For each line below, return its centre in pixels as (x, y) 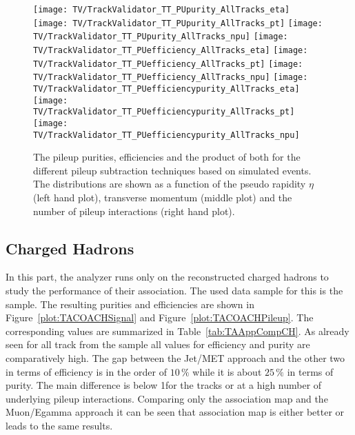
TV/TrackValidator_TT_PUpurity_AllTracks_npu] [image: (161, 37)
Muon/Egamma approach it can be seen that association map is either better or (175, 412)
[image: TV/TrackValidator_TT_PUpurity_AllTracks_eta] (162, 10)
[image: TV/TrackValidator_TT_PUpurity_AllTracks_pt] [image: (178, 23)
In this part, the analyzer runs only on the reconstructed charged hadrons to (167, 277)
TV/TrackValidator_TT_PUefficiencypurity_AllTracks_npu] (166, 135)
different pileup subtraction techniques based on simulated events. (172, 170)
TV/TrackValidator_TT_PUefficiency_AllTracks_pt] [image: (168, 64)
